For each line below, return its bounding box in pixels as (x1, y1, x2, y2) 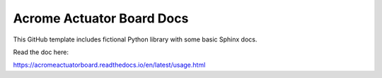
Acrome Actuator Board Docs (13, 11, 189, 26)
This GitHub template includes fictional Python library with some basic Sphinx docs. (13, 35, 257, 44)
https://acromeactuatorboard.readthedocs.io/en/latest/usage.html (13, 60, 206, 70)
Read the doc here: (13, 48, 69, 56)
